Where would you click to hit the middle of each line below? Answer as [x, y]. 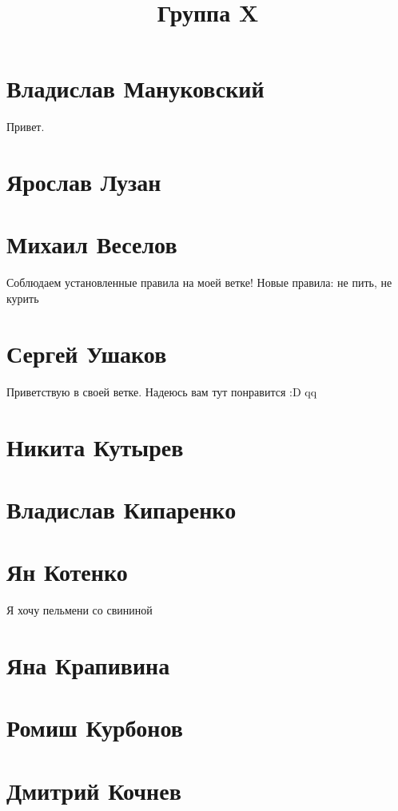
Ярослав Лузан [84, 182]
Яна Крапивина [88, 664]
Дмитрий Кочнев [94, 790]
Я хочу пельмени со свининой [80, 610]
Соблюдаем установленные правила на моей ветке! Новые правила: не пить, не [199, 282]
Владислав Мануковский [135, 88]
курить [23, 298]
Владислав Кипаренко [121, 509]
